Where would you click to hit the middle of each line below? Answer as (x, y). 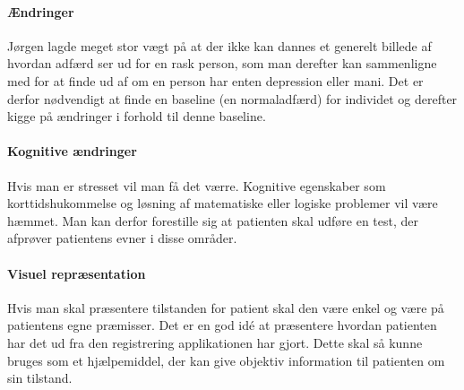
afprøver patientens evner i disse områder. (122, 238)
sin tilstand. (40, 378)
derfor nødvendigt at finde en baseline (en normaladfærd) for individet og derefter (232, 98)
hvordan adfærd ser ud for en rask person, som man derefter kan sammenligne (222, 63)
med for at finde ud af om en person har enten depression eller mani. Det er (215, 80)
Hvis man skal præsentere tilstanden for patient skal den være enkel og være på (226, 307)
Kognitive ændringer (72, 151)
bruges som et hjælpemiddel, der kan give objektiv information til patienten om (226, 360)
